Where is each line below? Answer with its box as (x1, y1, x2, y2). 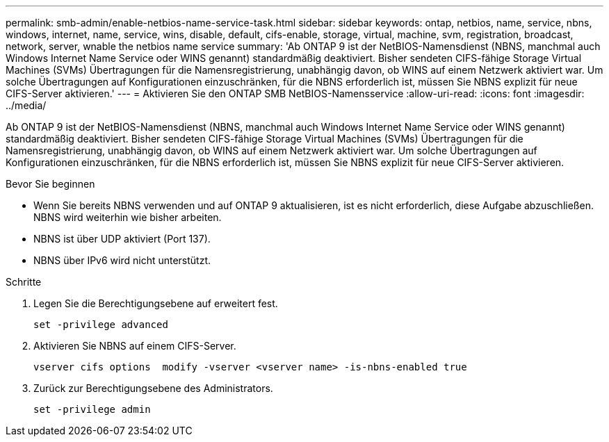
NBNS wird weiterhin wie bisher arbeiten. (33, 211, 222, 223)
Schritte (6, 276, 42, 288)
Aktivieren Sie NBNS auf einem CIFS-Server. (33, 340, 236, 352)
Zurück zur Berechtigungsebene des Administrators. (33, 382, 273, 394)
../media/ (6, 99, 47, 111)
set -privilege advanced (33, 319, 168, 330)
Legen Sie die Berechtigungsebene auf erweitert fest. (33, 297, 278, 309)
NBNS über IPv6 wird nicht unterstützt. (33, 254, 211, 266)
